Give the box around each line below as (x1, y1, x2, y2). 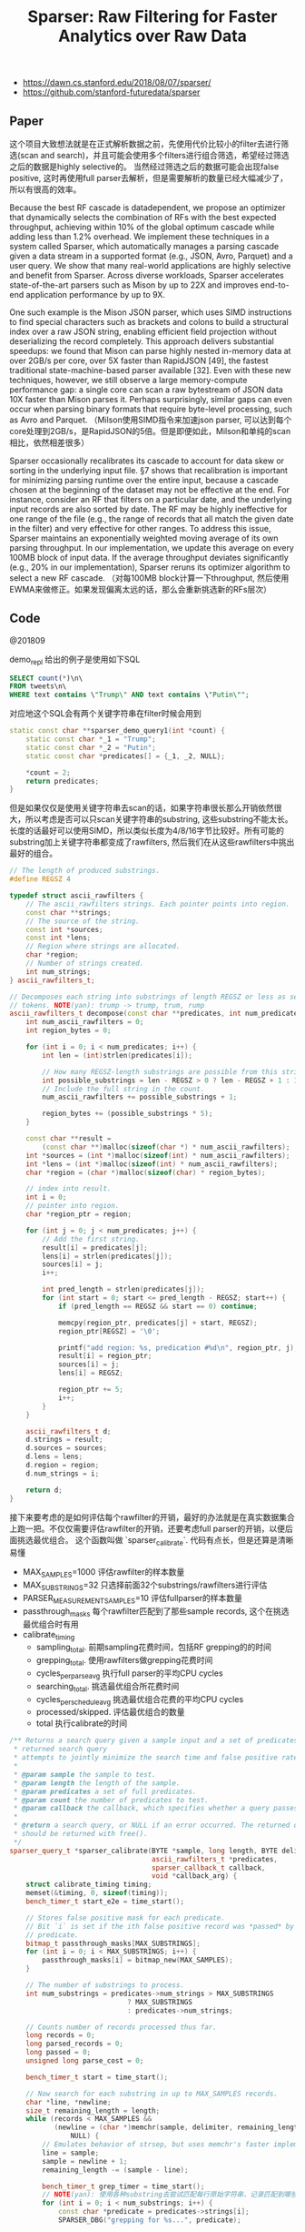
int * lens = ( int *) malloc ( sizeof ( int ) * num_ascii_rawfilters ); (25, 1159, 279, 1169)
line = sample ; (42, 2148, 100, 2157)
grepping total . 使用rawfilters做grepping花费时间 (35, 1655, 213, 1668)
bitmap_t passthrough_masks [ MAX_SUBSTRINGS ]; (25, 1939, 202, 1948)
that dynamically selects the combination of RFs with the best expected (9, 212, 277, 222)
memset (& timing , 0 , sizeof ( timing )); (25, 1889, 169, 1898)
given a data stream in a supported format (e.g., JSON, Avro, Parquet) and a (9, 250, 293, 261)
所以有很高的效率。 (9, 184, 82, 195)
